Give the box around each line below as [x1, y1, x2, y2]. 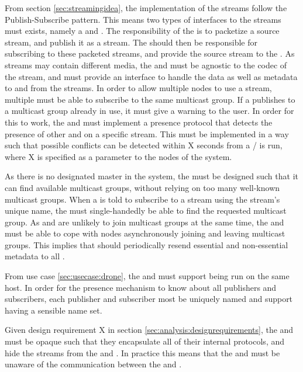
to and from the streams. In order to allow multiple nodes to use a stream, [5, 82, 272, 94]
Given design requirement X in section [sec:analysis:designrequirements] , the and [5, 324, 294, 336]
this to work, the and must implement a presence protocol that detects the [5, 116, 273, 128]
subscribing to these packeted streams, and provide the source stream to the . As [5, 47, 295, 60]
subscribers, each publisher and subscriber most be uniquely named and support [5, 293, 293, 305]
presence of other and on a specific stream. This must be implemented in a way [5, 127, 289, 140]
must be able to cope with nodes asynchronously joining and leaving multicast [5, 227, 285, 239]
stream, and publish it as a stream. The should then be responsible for [5, 36, 257, 48]
